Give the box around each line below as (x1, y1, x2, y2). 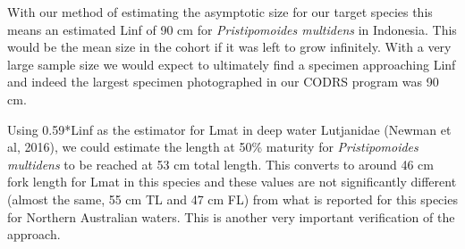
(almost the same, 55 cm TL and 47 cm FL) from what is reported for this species (7, 189, 458, 208)
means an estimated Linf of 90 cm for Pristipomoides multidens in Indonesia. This (7, 20, 457, 38)
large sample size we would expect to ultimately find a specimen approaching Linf (7, 54, 456, 73)
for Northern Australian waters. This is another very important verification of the (7, 207, 455, 226)
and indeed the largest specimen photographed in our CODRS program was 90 (7, 72, 439, 91)
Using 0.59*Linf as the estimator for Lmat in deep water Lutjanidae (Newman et (7, 120, 452, 138)
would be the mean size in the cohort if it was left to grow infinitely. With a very (7, 37, 452, 56)
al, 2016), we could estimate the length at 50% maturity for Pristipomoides (7, 137, 418, 156)
